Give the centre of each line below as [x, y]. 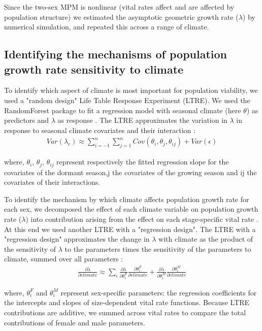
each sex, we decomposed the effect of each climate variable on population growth [131, 209]
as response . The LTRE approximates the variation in [142, 120]
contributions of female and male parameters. [75, 322]
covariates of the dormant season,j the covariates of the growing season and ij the [130, 172]
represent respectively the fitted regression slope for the [143, 162]
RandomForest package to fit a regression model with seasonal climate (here [123, 110]
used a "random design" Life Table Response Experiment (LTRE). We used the [127, 100]
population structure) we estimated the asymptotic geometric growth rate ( [121, 16]
